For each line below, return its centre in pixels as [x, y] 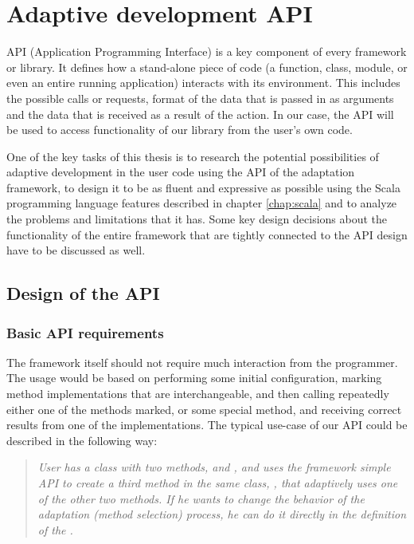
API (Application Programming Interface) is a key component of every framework [207, 51]
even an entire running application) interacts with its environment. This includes [203, 83]
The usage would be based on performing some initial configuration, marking [194, 378]
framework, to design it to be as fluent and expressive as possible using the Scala [203, 187]
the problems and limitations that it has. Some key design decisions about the [197, 219]
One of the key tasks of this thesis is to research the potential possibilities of [193, 156]
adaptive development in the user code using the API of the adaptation [181, 172]
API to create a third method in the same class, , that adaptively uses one [218, 483]
